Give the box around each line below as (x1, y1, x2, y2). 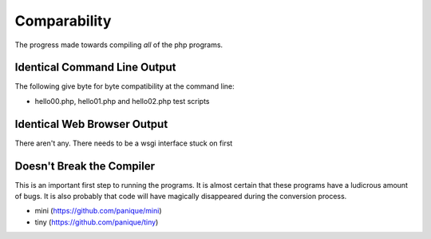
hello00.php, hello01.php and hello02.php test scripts (34, 96, 211, 106)
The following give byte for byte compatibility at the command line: (14, 82, 235, 91)
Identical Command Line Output (14, 61, 176, 74)
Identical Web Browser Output (14, 117, 168, 131)
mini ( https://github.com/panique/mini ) (34, 206, 163, 216)
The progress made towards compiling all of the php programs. (14, 40, 223, 50)
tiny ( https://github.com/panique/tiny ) (34, 217, 159, 227)
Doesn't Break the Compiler (14, 159, 156, 173)
